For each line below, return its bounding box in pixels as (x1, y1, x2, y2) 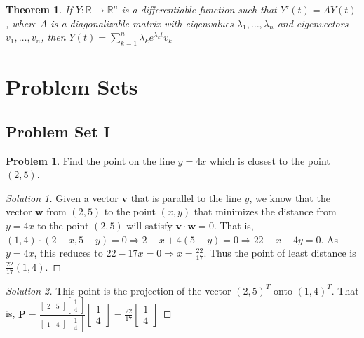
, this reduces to (34, 245, 103, 260)
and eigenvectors (277, 15, 349, 30)
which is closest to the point (210, 153, 330, 168)
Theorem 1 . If (6, 2, 72, 16)
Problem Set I (6, 120, 110, 142)
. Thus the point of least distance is (203, 245, 356, 260)
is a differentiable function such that (121, 2, 277, 16)
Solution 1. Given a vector (6, 190, 119, 205)
